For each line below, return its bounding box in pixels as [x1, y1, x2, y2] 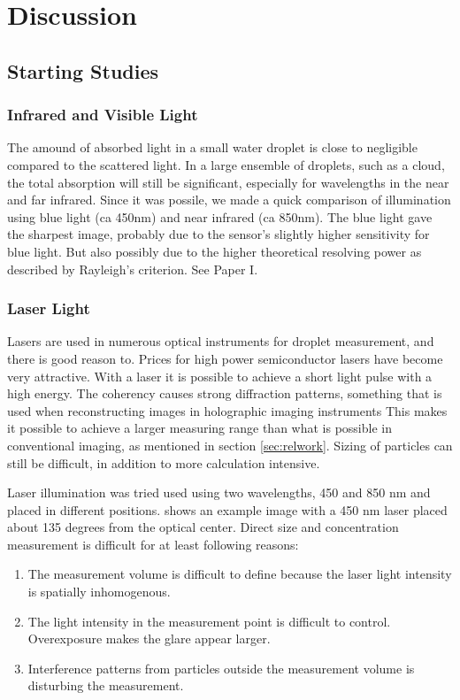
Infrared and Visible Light [7, 104, 198, 126]
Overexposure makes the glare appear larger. [27, 629, 271, 648]
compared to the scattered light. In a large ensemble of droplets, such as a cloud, [7, 155, 445, 173]
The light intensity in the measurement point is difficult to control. [27, 612, 391, 630]
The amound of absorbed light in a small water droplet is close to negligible [7, 138, 418, 157]
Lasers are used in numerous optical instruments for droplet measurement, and [7, 332, 434, 350]
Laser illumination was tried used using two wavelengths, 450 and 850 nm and [7, 483, 431, 502]
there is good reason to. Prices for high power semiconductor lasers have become [7, 349, 443, 367]
